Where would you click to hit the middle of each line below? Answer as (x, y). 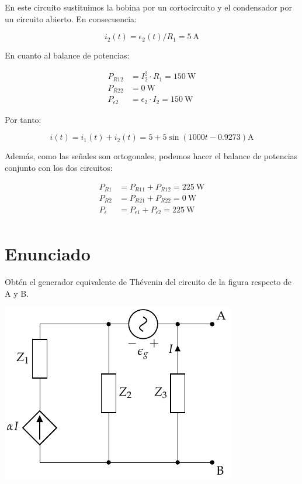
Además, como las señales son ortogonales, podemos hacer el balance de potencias (151, 156)
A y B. (17, 293)
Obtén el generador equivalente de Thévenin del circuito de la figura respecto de (148, 282)
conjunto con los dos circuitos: (59, 167)
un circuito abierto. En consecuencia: (71, 18)
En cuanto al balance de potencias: (67, 55)
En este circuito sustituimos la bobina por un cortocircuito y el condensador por (149, 7)
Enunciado (48, 254)
